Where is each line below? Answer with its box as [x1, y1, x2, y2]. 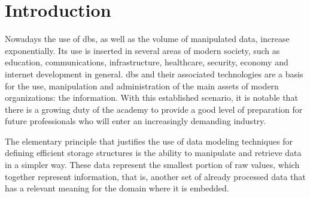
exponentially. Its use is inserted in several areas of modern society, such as [5, 44, 280, 56]
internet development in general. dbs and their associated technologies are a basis [5, 67, 303, 80]
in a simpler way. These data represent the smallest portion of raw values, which [5, 158, 300, 171]
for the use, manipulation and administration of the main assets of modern [5, 79, 279, 92]
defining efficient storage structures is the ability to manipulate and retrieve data [5, 146, 302, 159]
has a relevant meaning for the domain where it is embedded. [5, 182, 229, 194]
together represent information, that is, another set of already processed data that [5, 170, 306, 182]
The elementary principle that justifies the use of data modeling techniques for [5, 134, 293, 147]
